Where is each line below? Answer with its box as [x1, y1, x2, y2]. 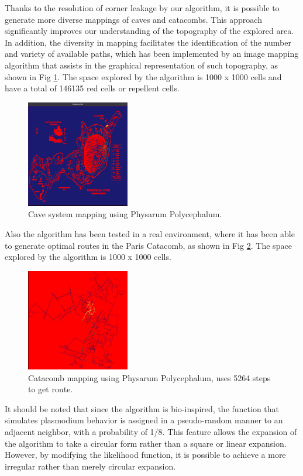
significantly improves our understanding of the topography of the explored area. [5, 25, 294, 37]
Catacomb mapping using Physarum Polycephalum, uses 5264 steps [28, 371, 271, 383]
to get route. [28, 383, 73, 395]
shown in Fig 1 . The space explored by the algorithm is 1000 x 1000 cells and [5, 70, 282, 83]
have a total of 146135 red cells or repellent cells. [5, 82, 180, 94]
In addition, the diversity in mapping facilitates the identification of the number [5, 36, 291, 48]
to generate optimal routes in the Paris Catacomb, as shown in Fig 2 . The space [5, 239, 292, 251]
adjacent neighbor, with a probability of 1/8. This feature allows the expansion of [5, 425, 297, 437]
